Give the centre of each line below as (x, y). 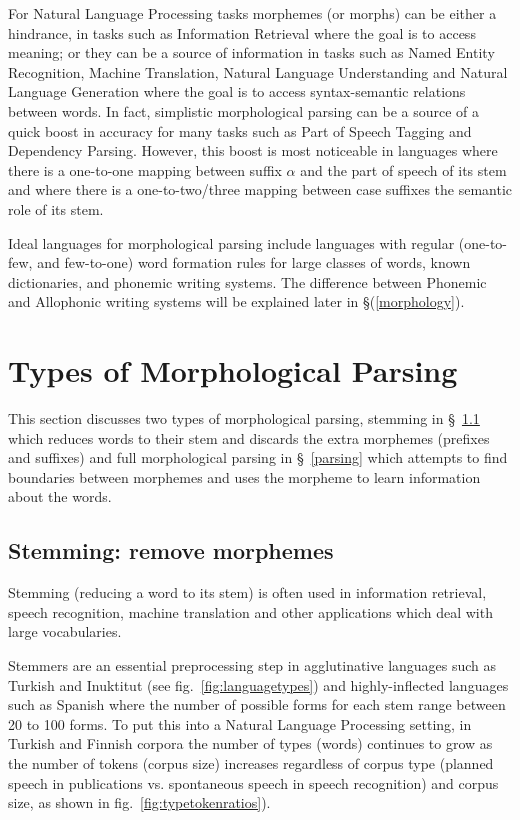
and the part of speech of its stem (403, 169)
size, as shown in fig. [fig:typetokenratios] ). (139, 802)
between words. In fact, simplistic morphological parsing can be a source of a (244, 110)
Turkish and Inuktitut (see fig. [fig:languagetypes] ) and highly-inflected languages (258, 684)
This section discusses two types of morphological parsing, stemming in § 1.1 (244, 418)
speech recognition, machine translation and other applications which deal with (250, 611)
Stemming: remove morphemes (171, 550)
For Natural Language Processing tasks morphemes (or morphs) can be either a (252, 13)
